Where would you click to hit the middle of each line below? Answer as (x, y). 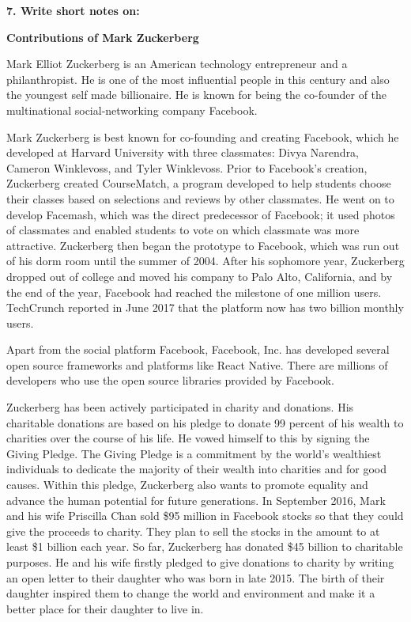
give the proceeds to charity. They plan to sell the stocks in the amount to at (193, 531)
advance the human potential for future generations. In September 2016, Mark (196, 500)
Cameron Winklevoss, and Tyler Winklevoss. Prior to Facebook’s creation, (187, 167)
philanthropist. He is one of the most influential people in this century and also (198, 79)
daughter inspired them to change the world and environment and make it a (191, 593)
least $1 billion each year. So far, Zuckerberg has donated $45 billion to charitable (205, 546)
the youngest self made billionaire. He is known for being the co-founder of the (197, 95)
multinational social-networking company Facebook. (132, 110)
